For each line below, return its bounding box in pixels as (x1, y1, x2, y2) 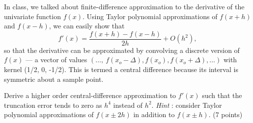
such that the (202, 90, 242, 100)
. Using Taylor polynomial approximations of (82, 11, 218, 21)
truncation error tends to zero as (4, 99, 102, 110)
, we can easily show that (49, 21, 125, 31)
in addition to (133, 109, 175, 120)
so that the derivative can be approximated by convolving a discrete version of (4, 45, 240, 55)
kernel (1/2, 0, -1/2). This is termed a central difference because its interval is (4, 64, 238, 74)
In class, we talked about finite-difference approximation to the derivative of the (4, 1, 245, 11)
